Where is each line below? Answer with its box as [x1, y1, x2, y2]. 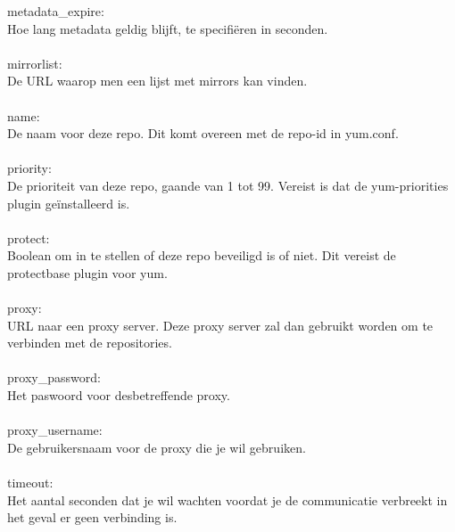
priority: [7, 159, 52, 177]
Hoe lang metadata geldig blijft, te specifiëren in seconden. [7, 19, 328, 37]
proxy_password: [7, 368, 101, 387]
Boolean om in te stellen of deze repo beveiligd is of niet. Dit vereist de [7, 246, 396, 265]
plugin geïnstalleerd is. [7, 193, 130, 212]
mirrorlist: [7, 53, 62, 72]
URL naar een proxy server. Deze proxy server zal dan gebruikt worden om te [7, 315, 434, 334]
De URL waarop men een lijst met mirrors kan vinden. [7, 71, 308, 90]
